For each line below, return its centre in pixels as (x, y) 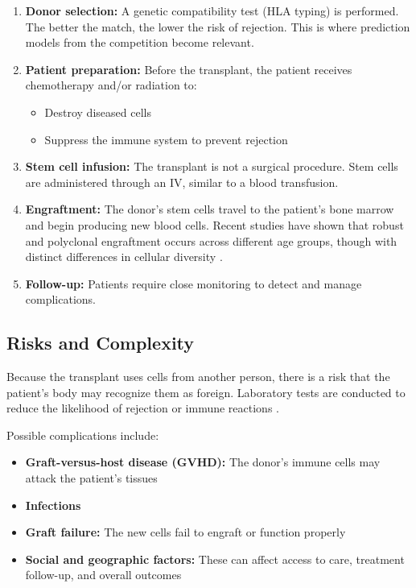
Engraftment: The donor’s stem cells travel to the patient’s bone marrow (210, 209)
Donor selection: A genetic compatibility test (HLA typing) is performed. (212, 10)
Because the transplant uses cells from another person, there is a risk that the (198, 377)
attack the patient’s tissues (91, 478)
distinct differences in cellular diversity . (124, 257)
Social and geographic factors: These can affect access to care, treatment (215, 559)
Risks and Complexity (101, 343)
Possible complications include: (83, 435)
